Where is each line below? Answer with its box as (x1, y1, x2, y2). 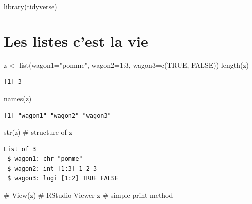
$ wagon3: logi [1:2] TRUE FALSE (7, 175, 119, 182)
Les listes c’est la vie (4, 30, 148, 51)
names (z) (4, 93, 32, 103)
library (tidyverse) (4, 1, 57, 11)
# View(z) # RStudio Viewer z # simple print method (4, 190, 173, 200)
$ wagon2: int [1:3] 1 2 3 (7, 165, 97, 172)
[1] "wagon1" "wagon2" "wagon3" (4, 112, 111, 119)
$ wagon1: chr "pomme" (7, 155, 83, 163)
